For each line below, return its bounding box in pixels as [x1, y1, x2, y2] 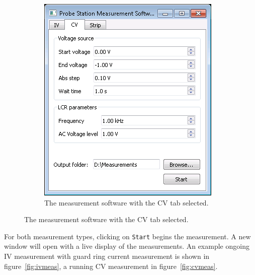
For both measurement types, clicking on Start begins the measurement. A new [4, 231, 251, 241]
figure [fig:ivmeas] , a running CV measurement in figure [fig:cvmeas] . [4, 260, 218, 271]
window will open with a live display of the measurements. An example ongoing [4, 241, 249, 251]
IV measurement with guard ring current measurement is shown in [4, 251, 210, 261]
